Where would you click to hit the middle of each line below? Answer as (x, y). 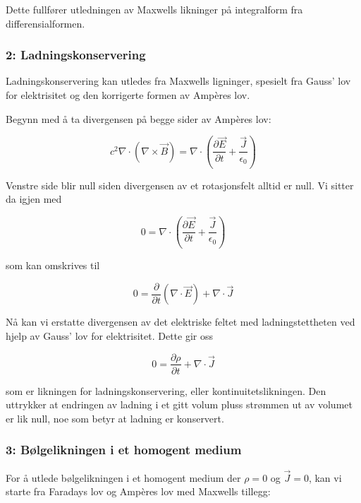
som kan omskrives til (53, 265)
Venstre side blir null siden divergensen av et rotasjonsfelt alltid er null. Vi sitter (180, 185)
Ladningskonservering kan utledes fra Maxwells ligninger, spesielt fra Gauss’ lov (178, 81)
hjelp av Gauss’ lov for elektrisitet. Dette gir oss (109, 335)
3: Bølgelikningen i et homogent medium (124, 450)
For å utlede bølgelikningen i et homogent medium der (123, 477)
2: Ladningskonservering (76, 55)
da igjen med (34, 199)
